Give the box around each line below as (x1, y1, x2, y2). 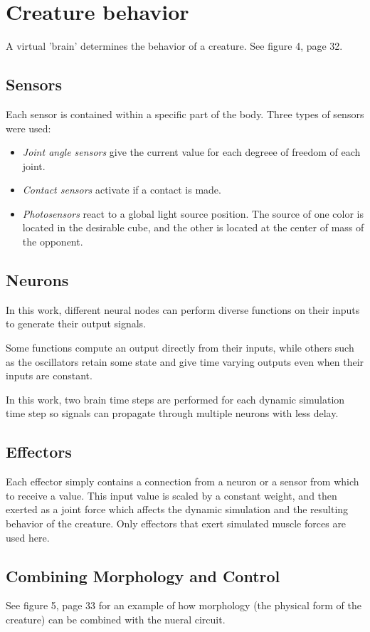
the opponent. (22, 234, 83, 249)
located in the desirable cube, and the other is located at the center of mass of (22, 220, 364, 235)
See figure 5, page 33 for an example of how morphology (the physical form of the (6, 598, 361, 613)
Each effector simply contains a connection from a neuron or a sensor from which (6, 474, 359, 489)
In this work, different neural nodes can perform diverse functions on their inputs (6, 302, 360, 317)
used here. (6, 530, 50, 544)
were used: (6, 120, 51, 135)
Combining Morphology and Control (6, 564, 280, 586)
